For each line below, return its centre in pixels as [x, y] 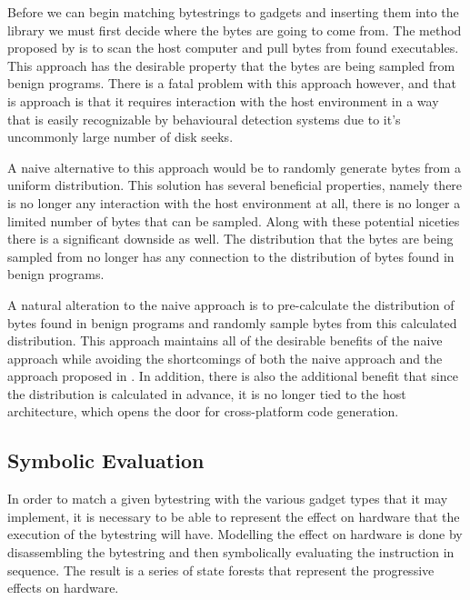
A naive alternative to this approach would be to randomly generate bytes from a [234, 167]
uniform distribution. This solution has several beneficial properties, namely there [235, 185]
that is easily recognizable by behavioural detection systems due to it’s [204, 119]
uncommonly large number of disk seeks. [120, 137]
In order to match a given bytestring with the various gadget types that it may [228, 499]
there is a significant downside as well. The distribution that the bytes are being [230, 239]
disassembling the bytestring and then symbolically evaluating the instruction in [231, 552]
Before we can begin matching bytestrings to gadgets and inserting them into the [233, 12]
